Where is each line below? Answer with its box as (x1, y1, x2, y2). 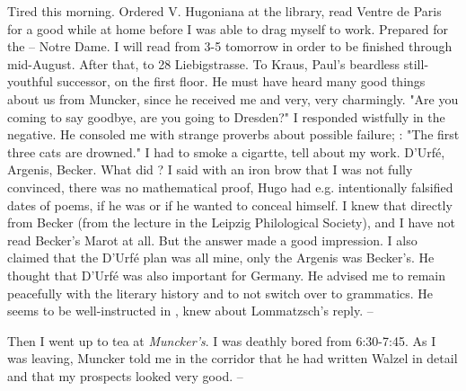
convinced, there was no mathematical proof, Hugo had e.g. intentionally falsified (7, 177, 453, 196)
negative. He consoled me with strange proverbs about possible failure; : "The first (7, 125, 460, 144)
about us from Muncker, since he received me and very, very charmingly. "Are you (7, 89, 459, 108)
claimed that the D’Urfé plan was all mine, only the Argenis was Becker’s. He (7, 248, 435, 267)
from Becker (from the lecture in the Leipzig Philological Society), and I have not (7, 213, 455, 232)
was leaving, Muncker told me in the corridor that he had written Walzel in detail (7, 349, 458, 368)
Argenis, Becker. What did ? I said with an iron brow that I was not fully (7, 160, 413, 179)
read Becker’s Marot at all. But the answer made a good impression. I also (7, 230, 418, 249)
